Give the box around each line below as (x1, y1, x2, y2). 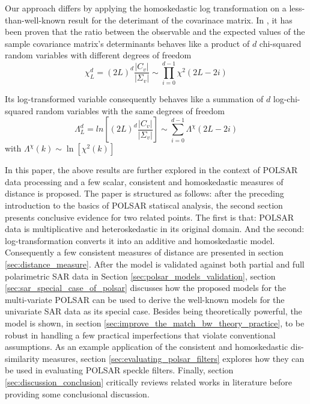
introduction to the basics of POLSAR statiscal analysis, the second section (5, 199, 283, 212)
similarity (5, 352, 40, 364)
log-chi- (273, 93, 300, 105)
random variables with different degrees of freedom (5, 49, 192, 61)
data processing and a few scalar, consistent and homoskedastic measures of (5, 175, 284, 188)
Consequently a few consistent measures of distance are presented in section (5, 246, 284, 259)
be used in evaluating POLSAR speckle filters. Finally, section (5, 364, 234, 376)
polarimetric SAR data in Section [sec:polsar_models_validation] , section (5, 269, 276, 282)
